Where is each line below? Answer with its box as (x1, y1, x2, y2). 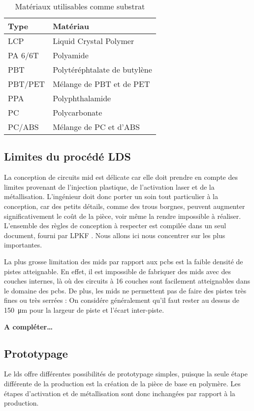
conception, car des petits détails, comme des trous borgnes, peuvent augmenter (4, 201, 245, 211)
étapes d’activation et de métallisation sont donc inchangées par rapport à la (4, 388, 235, 398)
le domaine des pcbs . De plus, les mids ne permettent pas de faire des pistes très (4, 285, 247, 295)
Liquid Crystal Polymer (53, 35, 134, 46)
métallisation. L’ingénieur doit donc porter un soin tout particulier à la (4, 191, 218, 202)
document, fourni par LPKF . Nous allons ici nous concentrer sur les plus (4, 230, 225, 240)
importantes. (4, 240, 42, 250)
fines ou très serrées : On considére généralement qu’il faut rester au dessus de (4, 295, 240, 305)
